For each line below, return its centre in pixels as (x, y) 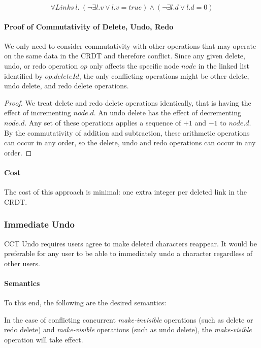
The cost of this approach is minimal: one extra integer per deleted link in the (125, 192)
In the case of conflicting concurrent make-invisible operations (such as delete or (129, 319)
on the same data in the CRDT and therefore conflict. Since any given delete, (125, 56)
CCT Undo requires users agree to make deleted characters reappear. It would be (130, 243)
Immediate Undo (39, 224)
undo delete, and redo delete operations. (67, 86)
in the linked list (224, 65)
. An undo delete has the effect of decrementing (167, 113)
